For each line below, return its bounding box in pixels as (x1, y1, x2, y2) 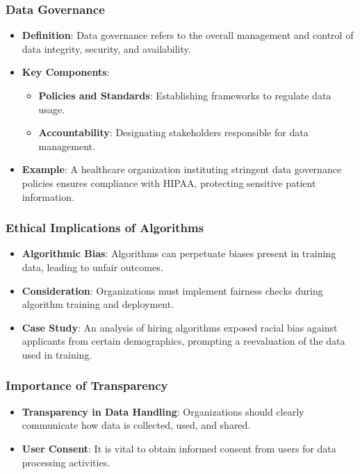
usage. (38, 101, 65, 116)
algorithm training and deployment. (22, 297, 174, 311)
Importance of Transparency (6, 377, 168, 394)
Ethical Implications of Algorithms (6, 219, 204, 236)
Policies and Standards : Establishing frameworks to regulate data (38, 88, 332, 102)
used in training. (22, 347, 92, 361)
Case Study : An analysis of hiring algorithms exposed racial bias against (22, 320, 338, 334)
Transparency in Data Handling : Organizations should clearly (22, 404, 304, 418)
